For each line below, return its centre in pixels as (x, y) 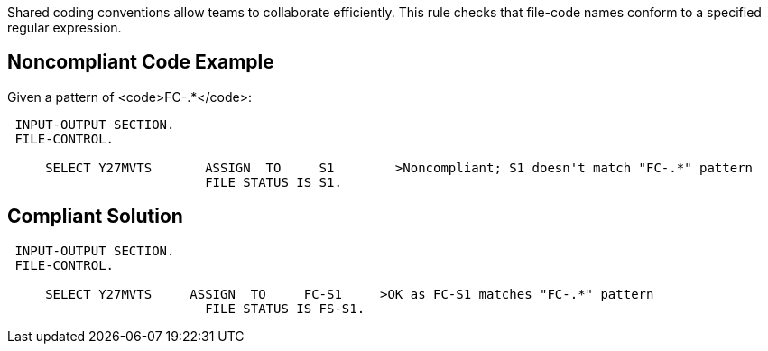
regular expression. (65, 28)
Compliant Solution (95, 217)
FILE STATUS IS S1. (273, 182)
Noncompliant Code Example (141, 62)
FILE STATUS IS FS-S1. (285, 308)
